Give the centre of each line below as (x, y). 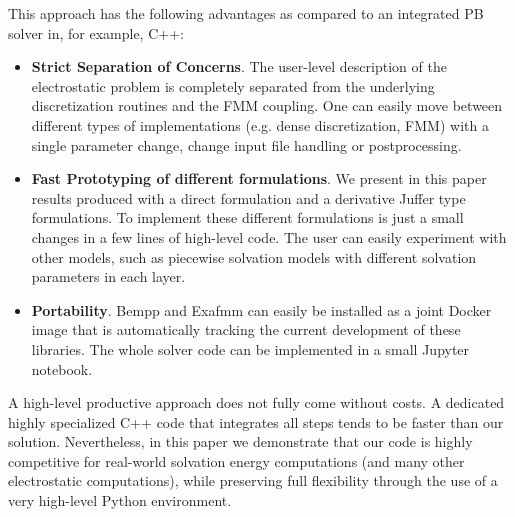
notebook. (62, 368)
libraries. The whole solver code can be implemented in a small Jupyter (250, 348)
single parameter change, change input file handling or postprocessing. (246, 144)
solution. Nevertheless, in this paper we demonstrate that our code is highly (240, 441)
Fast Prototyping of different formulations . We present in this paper (259, 178)
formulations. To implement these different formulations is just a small (247, 217)
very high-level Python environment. (120, 500)
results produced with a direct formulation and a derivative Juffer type (248, 197)
